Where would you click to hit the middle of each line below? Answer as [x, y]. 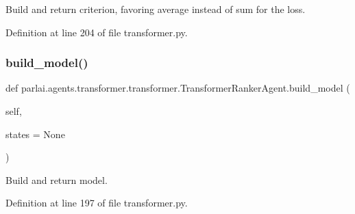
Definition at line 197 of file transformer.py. [97, 203]
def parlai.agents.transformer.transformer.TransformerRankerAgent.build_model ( [178, 88]
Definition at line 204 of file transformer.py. [97, 32]
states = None [35, 134]
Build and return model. [57, 179]
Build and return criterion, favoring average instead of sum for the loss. [156, 9]
